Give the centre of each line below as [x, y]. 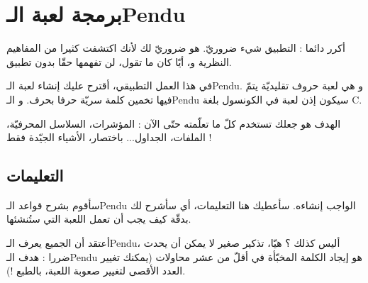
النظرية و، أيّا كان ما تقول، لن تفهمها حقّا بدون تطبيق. [119, 61]
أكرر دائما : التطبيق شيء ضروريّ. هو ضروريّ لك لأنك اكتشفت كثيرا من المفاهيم [176, 48]
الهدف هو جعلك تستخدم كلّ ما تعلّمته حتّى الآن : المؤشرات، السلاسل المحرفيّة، [174, 123]
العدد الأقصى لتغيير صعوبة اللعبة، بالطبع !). [96, 271]
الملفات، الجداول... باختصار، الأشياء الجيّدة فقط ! [109, 137]
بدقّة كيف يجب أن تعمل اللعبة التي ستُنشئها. [99, 219]
